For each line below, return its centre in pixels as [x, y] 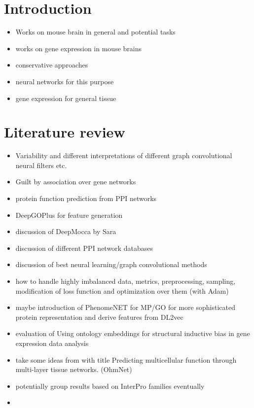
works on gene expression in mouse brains [79, 48]
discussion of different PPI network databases [84, 248]
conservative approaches [52, 65]
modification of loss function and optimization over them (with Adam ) [122, 290]
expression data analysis [52, 343]
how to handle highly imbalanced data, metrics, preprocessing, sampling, [126, 281]
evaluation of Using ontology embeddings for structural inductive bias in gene [133, 333]
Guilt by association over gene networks [76, 182]
